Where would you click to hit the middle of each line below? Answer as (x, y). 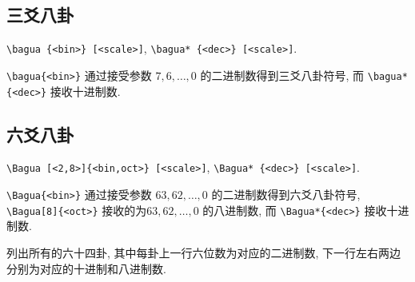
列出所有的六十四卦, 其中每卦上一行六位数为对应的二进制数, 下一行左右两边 (204, 252)
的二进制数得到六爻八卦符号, (286, 195)
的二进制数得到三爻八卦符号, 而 (282, 75)
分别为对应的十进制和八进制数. (86, 268)
